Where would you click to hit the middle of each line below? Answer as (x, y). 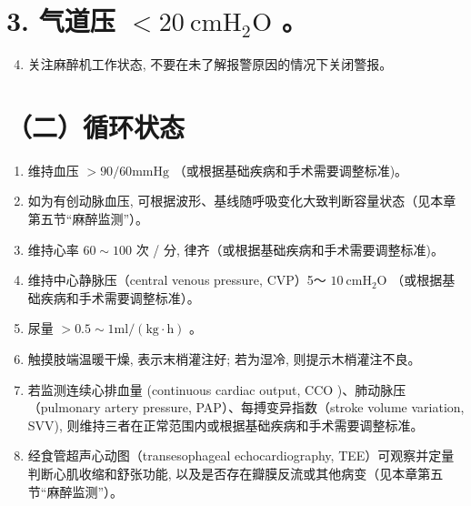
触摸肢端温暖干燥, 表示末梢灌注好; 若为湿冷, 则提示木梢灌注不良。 (224, 359)
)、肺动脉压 (371, 389)
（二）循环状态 (96, 126)
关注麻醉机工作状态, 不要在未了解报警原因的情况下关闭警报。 (210, 64)
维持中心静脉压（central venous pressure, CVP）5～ (177, 280)
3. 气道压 (61, 20)
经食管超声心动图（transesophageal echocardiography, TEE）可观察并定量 (241, 455)
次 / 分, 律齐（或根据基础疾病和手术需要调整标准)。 (290, 249)
